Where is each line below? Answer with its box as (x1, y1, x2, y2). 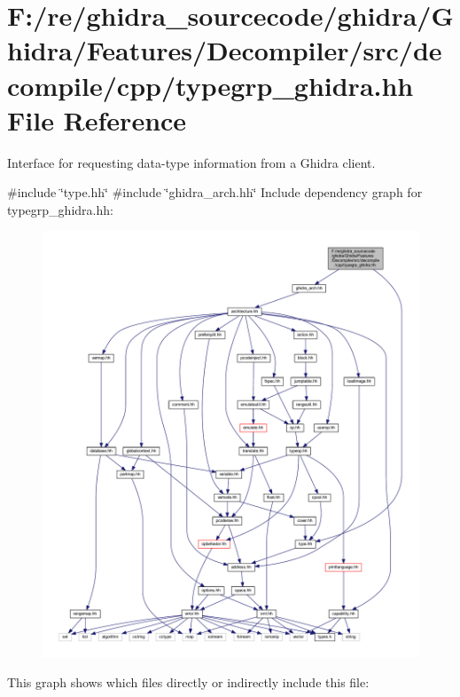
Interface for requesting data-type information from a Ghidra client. (7, 153, 376, 171)
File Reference (7, 101, 187, 138)
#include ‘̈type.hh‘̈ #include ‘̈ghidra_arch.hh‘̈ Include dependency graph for (7, 183, 423, 202)
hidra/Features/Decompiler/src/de (7, 32, 442, 68)
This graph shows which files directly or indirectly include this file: (7, 673, 370, 692)
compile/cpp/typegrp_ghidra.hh (7, 67, 414, 103)
